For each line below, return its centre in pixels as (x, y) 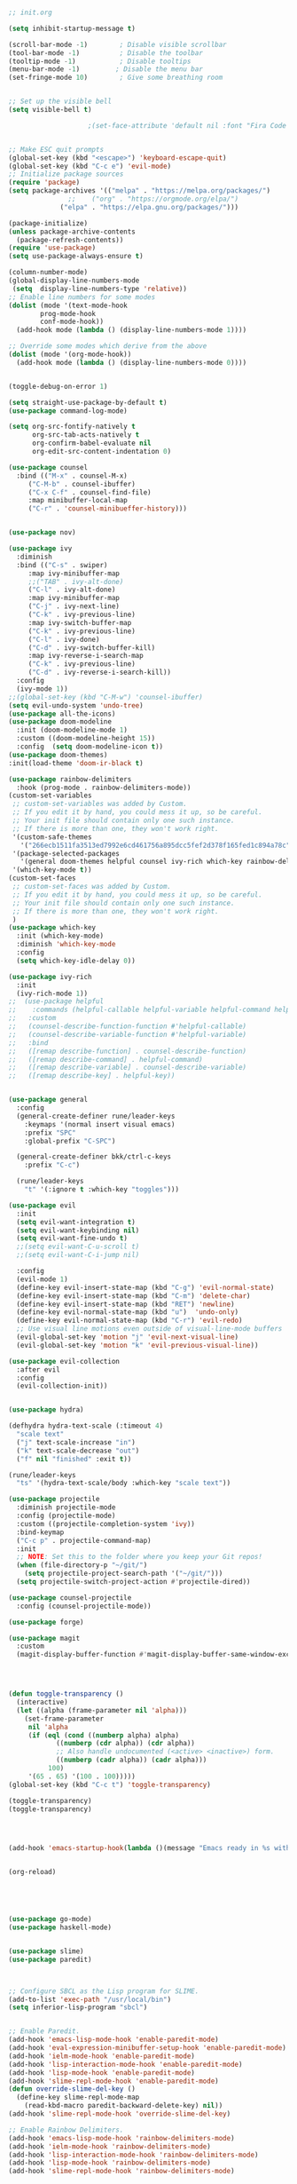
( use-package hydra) (47, 1410)
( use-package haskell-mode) (60, 1927)
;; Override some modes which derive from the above (108, 346)
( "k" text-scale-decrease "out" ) (78, 1451)
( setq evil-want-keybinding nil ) (78, 1230)
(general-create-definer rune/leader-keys (96, 1116)
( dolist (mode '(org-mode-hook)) (70, 354)
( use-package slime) (47, 1951)
